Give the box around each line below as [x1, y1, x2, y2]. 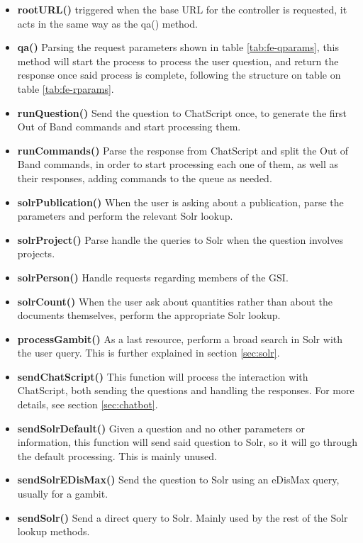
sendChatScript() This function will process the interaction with [17, 369, 308, 384]
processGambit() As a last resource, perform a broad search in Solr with [17, 331, 343, 346]
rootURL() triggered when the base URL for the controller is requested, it [17, 2, 347, 16]
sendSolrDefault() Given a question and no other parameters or [17, 420, 305, 435]
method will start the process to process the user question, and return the [17, 53, 339, 68]
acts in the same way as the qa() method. [17, 16, 198, 30]
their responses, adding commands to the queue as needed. [17, 170, 272, 185]
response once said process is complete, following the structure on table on [17, 67, 341, 82]
